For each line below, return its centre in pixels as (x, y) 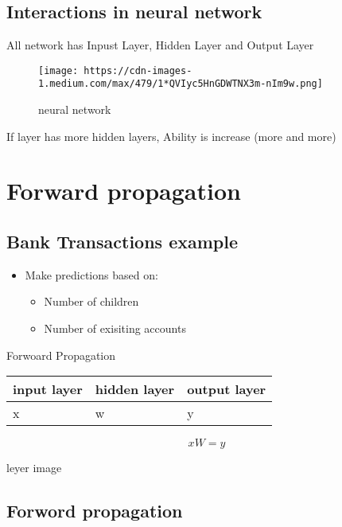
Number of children (91, 301)
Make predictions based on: (91, 274)
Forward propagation (124, 191)
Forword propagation (95, 511)
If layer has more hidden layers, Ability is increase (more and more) (171, 136)
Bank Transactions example (122, 242)
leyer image (34, 468)
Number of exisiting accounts (115, 328)
